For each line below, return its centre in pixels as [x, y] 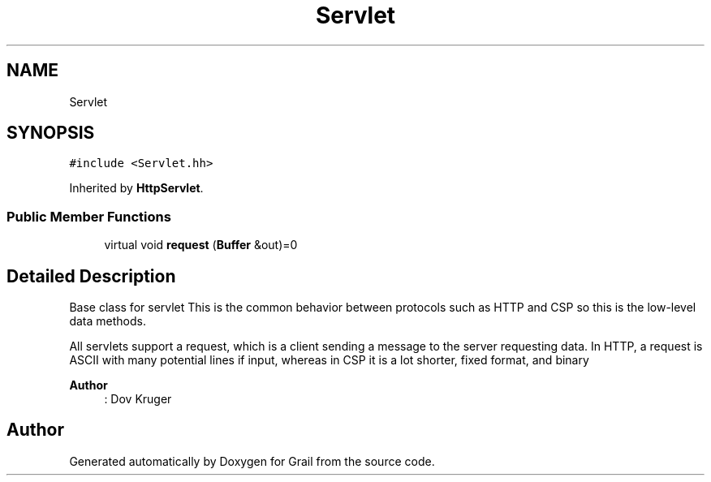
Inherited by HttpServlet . [136, 188]
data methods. [108, 321]
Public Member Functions [89, 216]
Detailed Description [91, 276]
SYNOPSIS [51, 133]
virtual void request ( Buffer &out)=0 [201, 245]
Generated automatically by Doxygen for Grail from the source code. [252, 461]
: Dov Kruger [138, 399]
